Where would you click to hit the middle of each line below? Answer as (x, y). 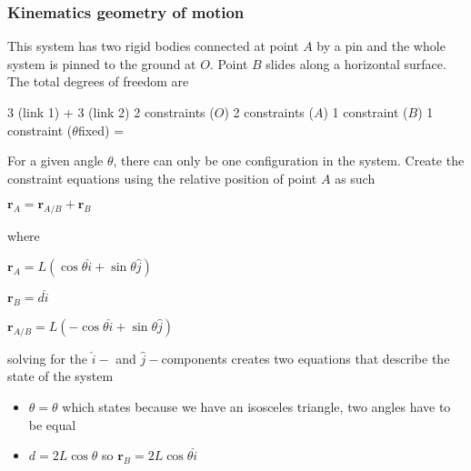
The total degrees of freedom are (98, 81)
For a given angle (55, 160)
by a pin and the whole (381, 46)
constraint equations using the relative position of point (162, 178)
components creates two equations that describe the (306, 358)
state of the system (60, 376)
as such (355, 178)
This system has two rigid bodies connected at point (153, 46)
